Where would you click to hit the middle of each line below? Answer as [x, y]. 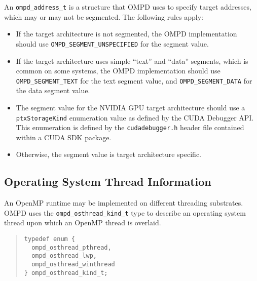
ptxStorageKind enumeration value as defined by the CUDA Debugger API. [135, 117]
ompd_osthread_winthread [73, 265]
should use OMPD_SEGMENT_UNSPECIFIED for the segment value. [112, 43]
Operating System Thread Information [108, 182]
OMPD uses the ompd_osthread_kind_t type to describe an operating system [125, 212]
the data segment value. [53, 90]
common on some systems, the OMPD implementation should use [118, 71]
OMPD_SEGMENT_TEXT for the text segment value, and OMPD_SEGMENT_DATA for [134, 80]
